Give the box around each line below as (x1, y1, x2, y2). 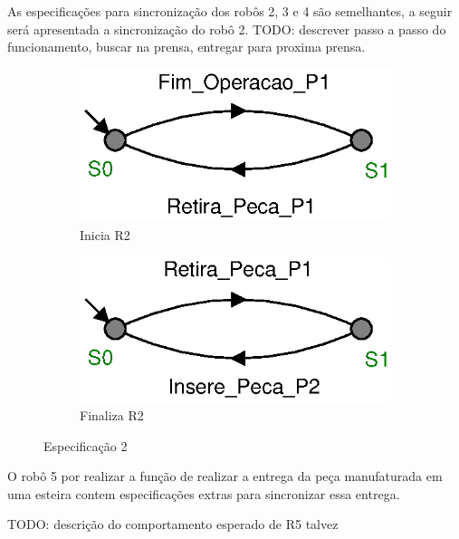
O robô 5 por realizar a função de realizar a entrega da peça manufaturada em (7, 467, 443, 486)
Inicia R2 (80, 225, 130, 244)
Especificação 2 (43, 436, 128, 455)
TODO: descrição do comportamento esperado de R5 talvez (7, 515, 339, 534)
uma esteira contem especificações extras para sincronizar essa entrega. (7, 484, 400, 503)
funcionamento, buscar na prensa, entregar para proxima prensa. (7, 37, 366, 56)
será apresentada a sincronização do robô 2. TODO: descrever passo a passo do (7, 19, 446, 38)
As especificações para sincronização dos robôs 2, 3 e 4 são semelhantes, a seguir (7, 2, 453, 20)
